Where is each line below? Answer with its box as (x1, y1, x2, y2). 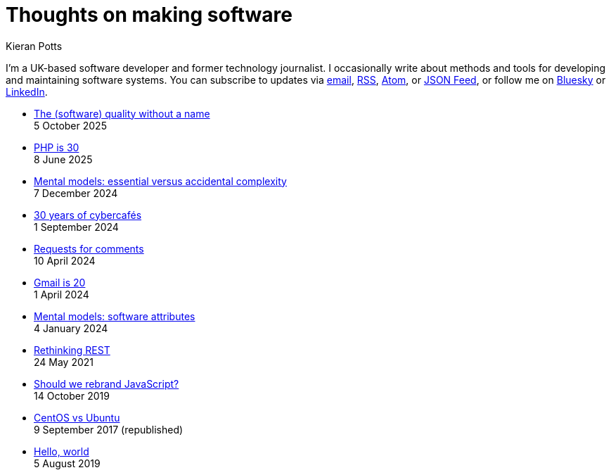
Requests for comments (34, 242, 144, 255)
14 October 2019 (34, 389, 110, 402)
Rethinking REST (34, 343, 110, 356)
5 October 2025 (34, 119, 107, 132)
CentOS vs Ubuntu (34, 411, 120, 424)
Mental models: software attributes (34, 310, 195, 322)
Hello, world (34, 445, 89, 457)
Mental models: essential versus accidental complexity (34, 175, 287, 187)
